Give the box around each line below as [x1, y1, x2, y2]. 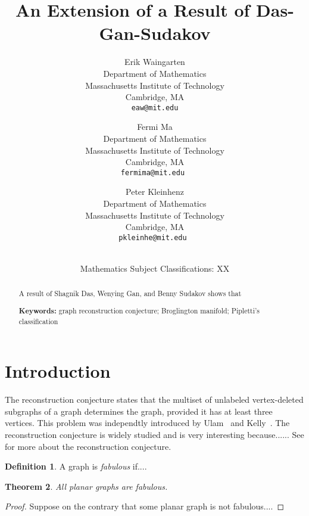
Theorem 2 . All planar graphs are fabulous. [5, 480, 168, 492]
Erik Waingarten [124, 55, 185, 68]
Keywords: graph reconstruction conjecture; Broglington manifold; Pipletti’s [18, 305, 260, 316]
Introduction [5, 359, 111, 383]
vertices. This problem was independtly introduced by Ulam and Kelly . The [5, 416, 290, 429]
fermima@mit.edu [120, 168, 185, 177]
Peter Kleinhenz [126, 185, 184, 198]
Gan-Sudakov [99, 21, 211, 45]
